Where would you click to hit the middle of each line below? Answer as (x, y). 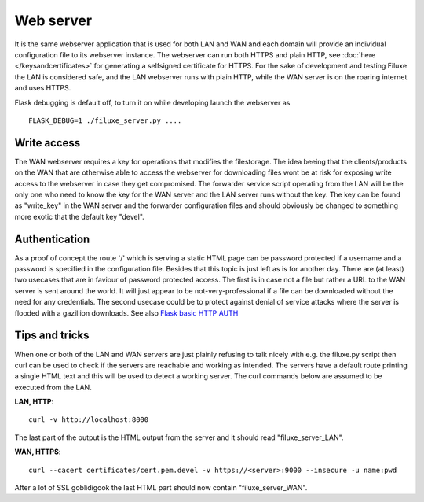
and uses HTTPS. (43, 88)
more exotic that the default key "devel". (79, 216)
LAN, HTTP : (34, 402)
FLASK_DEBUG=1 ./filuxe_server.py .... (105, 120)
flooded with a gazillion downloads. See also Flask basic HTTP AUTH (126, 313)
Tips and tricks (52, 336)
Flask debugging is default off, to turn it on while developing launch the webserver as (152, 102)
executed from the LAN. (53, 387)
